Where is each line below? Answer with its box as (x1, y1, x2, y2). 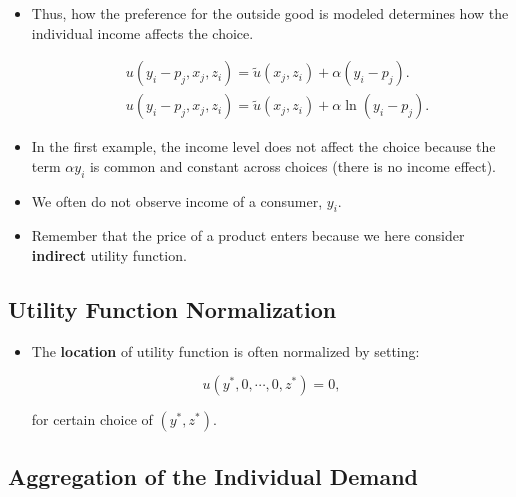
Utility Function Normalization (8, 294, 337, 325)
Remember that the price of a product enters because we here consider (31, 225, 465, 246)
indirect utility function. (31, 245, 187, 266)
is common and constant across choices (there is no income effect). (89, 155, 497, 176)
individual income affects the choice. (31, 22, 254, 43)
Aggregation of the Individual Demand (8, 460, 419, 491)
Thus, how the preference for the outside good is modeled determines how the (31, 3, 509, 23)
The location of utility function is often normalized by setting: (31, 340, 420, 361)
